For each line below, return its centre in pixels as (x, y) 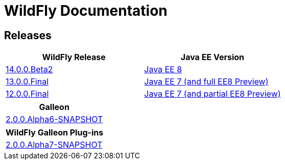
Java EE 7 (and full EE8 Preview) (206, 82)
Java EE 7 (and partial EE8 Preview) (212, 94)
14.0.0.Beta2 (29, 70)
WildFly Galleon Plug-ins (55, 133)
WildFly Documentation (86, 11)
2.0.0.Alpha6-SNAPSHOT (54, 119)
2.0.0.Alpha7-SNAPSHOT (54, 145)
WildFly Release (74, 57)
